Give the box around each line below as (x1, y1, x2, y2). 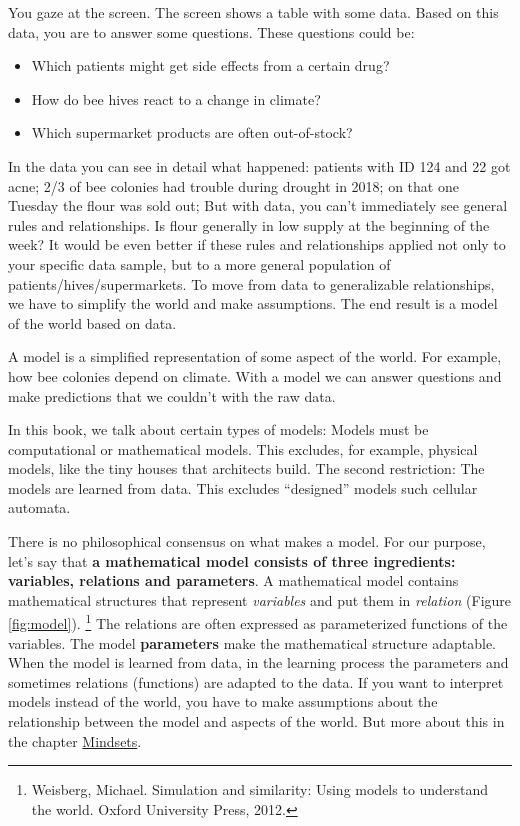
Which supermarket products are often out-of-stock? (31, 122, 353, 143)
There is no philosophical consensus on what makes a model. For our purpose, (8, 531, 486, 552)
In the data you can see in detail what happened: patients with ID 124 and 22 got (8, 155, 511, 176)
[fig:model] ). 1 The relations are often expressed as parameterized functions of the (8, 610, 508, 634)
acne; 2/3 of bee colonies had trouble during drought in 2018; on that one (8, 175, 459, 196)
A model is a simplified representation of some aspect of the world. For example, (8, 346, 502, 367)
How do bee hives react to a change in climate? (31, 88, 321, 109)
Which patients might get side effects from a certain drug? (31, 55, 390, 76)
